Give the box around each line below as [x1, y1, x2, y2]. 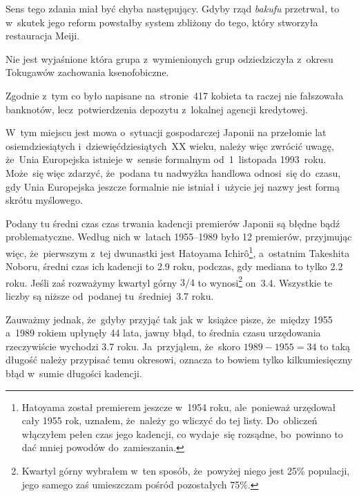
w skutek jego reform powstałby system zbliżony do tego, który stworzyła [6, 15, 318, 29]
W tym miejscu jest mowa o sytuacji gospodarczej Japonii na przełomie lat [6, 125, 327, 140]
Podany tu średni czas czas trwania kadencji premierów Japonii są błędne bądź [6, 216, 340, 230]
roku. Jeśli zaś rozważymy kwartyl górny [6, 275, 177, 289]
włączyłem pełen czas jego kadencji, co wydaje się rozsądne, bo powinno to [21, 426, 343, 441]
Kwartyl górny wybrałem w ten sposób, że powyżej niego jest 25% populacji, [21, 463, 350, 477]
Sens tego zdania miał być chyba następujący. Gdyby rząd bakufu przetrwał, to [6, 1, 340, 15]
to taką [320, 338, 351, 353]
